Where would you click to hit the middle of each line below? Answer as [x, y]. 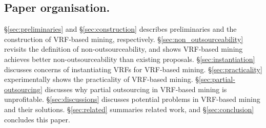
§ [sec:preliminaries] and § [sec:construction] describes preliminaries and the [120, 29]
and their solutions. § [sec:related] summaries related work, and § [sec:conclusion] [129, 109]
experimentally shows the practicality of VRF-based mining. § [102, 79]
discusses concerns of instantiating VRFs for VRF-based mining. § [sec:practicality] [133, 69]
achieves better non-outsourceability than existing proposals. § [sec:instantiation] [130, 59]
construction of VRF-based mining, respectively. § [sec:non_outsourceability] [124, 39]
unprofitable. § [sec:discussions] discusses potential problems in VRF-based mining [132, 99]
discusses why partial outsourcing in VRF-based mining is [136, 89]
